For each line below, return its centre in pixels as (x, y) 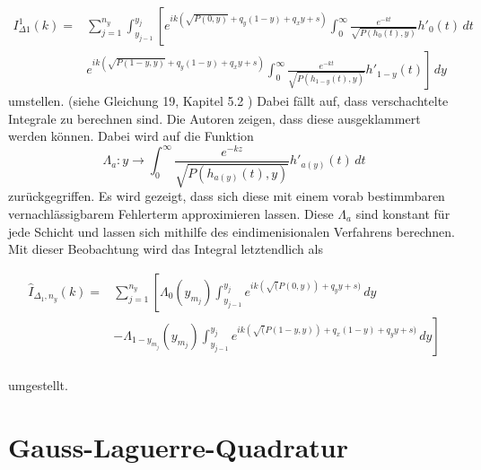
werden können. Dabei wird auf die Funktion (131, 136)
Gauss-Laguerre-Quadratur (179, 446)
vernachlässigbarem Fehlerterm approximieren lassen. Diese (171, 213)
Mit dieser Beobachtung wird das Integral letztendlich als (166, 249)
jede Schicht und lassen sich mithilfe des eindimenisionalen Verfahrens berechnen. (232, 231)
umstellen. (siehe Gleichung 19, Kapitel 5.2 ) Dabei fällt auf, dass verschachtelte (228, 101)
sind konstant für (403, 213)
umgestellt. (38, 384)
